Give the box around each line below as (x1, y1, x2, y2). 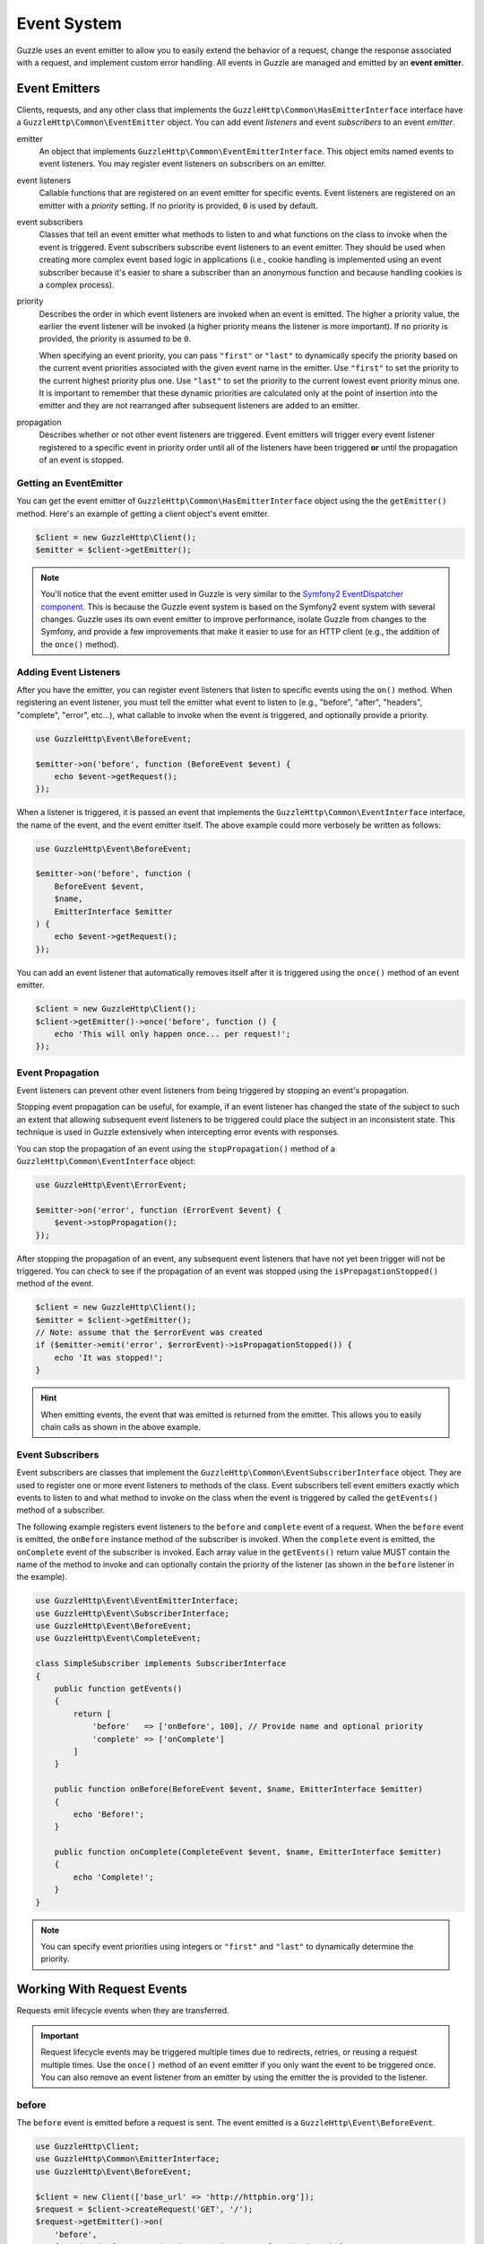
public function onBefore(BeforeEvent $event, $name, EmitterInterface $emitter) (54, 1784, 423, 1794)
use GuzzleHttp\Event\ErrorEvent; (35, 1180, 187, 1189)
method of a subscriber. (16, 1504, 106, 1516)
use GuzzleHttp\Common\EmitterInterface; (35, 2154, 220, 2164)
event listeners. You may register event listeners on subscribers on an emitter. (39, 158, 327, 170)
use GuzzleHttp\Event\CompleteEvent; (35, 1634, 202, 1644)
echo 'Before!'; (73, 1809, 145, 1819)
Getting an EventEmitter (16, 477, 123, 489)
